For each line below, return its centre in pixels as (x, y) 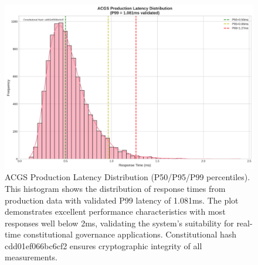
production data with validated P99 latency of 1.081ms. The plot (122, 200)
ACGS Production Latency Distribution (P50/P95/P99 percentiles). (128, 177)
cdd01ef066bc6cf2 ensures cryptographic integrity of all (103, 245)
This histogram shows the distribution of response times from (115, 188)
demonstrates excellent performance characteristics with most (115, 211)
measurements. (31, 257)
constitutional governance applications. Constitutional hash (130, 234)
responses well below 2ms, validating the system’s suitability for (119, 223)
